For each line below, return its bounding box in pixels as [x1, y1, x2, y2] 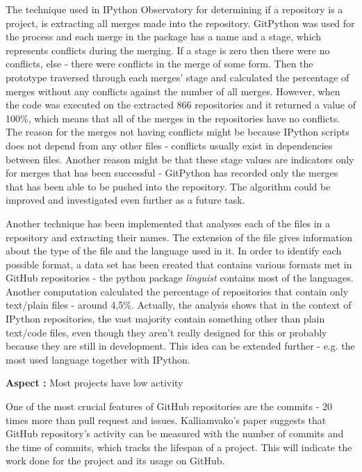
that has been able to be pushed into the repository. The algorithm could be [6, 179, 331, 193]
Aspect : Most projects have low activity [6, 375, 183, 390]
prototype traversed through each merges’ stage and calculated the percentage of [6, 70, 349, 84]
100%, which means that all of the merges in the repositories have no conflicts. [6, 111, 340, 125]
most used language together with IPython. [6, 352, 190, 366]
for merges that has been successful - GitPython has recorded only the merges [6, 165, 338, 180]
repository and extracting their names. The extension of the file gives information [6, 229, 353, 244]
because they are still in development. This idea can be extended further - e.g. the [6, 339, 355, 353]
